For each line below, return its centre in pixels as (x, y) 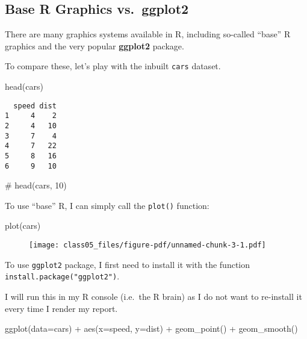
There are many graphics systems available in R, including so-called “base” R (148, 34)
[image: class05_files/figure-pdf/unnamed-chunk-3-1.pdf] (147, 245)
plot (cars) (23, 225)
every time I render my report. (61, 308)
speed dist (35, 106)
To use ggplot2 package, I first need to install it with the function (128, 264)
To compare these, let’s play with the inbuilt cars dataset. (113, 66)
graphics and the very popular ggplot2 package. (95, 45)
